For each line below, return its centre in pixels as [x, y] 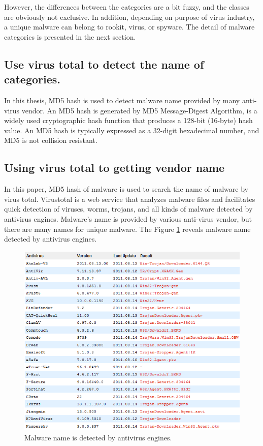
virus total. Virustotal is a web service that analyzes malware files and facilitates [130, 199]
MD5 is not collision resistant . [51, 140]
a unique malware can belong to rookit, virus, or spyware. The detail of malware [129, 27]
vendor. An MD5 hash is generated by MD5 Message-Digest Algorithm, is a [139, 110]
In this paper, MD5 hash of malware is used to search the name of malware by [126, 189]
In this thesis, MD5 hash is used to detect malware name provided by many [122, 100]
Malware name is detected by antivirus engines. [98, 437]
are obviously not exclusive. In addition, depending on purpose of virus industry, [129, 17]
